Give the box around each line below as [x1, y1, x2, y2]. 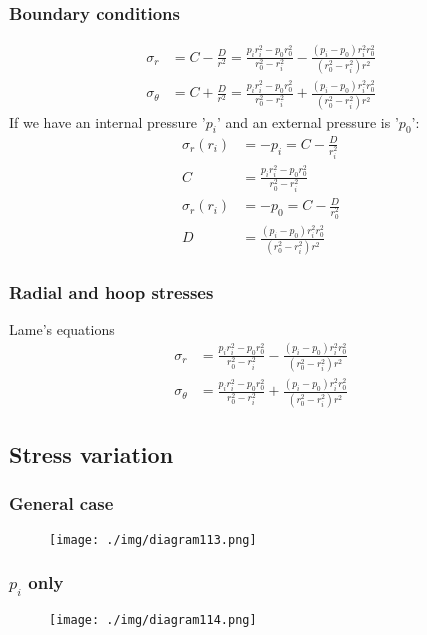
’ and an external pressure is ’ [216, 111, 399, 132]
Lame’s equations [9, 318, 115, 339]
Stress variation [9, 439, 174, 470]
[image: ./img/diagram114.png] [49, 612, 257, 627]
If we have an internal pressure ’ [9, 111, 206, 132]
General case [9, 491, 114, 516]
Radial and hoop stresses [9, 279, 214, 304]
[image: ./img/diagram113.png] [49, 532, 257, 547]
